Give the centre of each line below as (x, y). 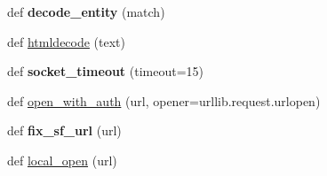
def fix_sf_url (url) (64, 130)
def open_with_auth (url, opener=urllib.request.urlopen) (164, 100)
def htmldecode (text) (67, 41)
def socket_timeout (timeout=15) (106, 71)
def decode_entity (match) (86, 11)
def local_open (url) (62, 160)
